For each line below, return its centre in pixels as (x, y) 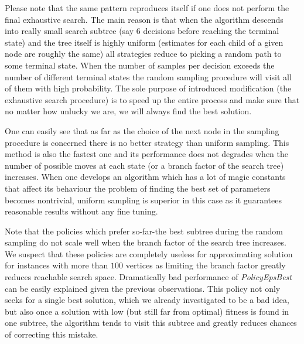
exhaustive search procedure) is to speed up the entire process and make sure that (152, 99)
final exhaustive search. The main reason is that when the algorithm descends (144, 19)
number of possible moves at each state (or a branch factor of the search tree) (144, 165)
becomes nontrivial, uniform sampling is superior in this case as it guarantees (143, 200)
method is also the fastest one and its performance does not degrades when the (147, 154)
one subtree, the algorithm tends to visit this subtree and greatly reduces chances (151, 323)
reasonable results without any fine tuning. (81, 211)
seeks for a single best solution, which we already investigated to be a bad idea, (147, 300)
